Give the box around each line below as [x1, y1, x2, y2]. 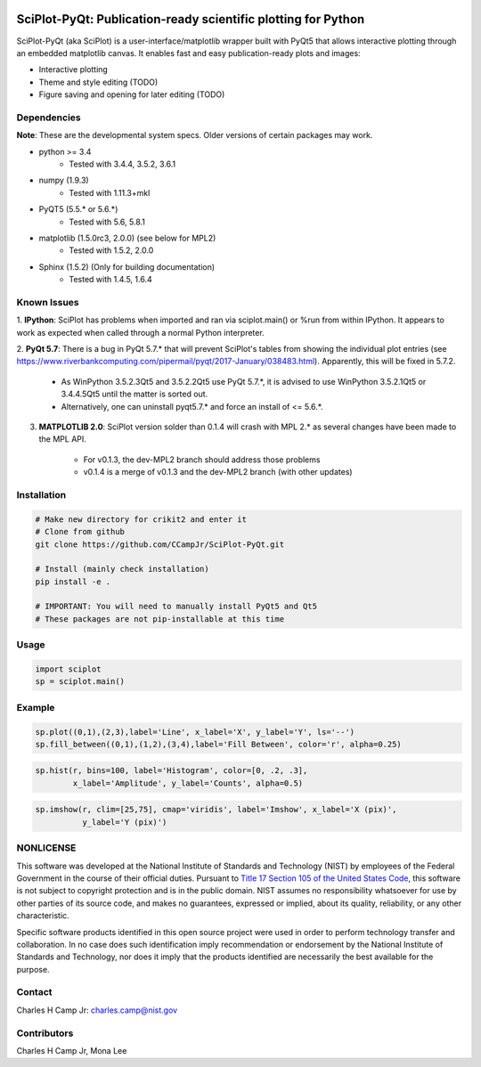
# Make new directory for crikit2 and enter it [35, 514, 247, 525]
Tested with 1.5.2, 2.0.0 [69, 245, 154, 256]
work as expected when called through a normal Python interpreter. [16, 327, 265, 338]
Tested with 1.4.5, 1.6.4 [69, 274, 152, 285]
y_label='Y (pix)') [81, 817, 167, 827]
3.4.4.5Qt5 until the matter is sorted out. [61, 388, 208, 400]
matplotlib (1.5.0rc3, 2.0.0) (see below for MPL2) [38, 232, 216, 243]
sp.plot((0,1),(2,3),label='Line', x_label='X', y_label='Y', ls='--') [35, 727, 355, 737]
